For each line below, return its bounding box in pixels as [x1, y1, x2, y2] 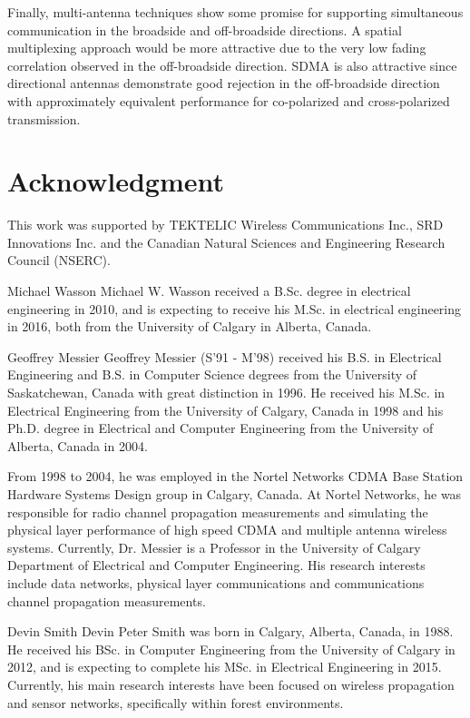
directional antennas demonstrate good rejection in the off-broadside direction [7, 74, 440, 93]
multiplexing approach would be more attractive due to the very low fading [7, 38, 426, 57]
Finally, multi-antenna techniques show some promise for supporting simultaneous [7, 3, 464, 21]
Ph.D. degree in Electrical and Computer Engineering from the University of [7, 418, 434, 438]
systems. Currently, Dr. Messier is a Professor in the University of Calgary [7, 537, 421, 556]
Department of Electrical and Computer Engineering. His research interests [7, 556, 426, 575]
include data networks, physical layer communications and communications [7, 573, 425, 592]
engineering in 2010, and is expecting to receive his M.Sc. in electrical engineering [7, 299, 462, 318]
